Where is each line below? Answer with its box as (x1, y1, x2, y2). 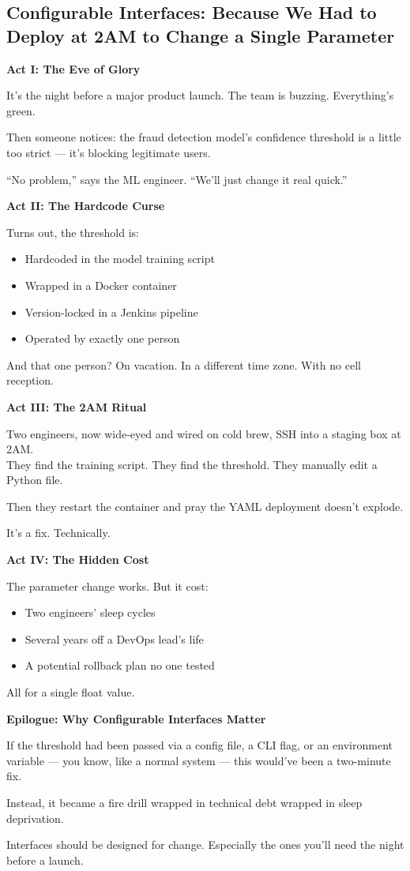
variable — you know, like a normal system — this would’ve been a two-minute (6, 752, 391, 768)
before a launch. (6, 851, 84, 868)
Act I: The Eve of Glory (6, 60, 141, 77)
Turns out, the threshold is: (6, 223, 139, 240)
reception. (6, 372, 54, 389)
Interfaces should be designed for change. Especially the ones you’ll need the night (6, 836, 404, 853)
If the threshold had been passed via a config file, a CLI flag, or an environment (6, 737, 393, 753)
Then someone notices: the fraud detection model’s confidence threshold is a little (6, 129, 401, 145)
